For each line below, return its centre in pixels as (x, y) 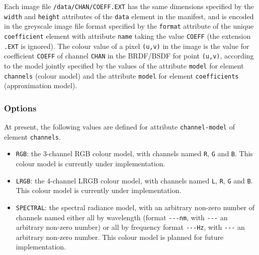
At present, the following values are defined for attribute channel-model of (119, 127)
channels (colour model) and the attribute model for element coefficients (121, 75)
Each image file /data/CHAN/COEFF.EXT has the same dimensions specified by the (129, 6)
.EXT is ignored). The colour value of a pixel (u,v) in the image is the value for (127, 46)
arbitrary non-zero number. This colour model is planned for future (120, 237)
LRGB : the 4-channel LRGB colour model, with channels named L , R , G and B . (134, 180)
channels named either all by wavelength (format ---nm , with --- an (122, 217)
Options (20, 108)
